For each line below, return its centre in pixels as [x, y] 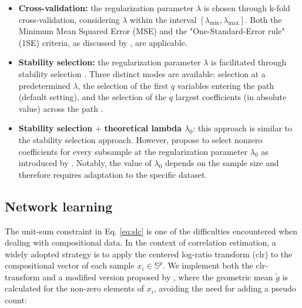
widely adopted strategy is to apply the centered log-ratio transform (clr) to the [149, 254]
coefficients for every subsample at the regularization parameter [133, 151]
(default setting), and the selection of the [93, 97]
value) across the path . [61, 108]
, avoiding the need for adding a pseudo [225, 288]
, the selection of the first [123, 85]
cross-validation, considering [69, 19]
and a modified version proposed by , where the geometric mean [158, 276]
